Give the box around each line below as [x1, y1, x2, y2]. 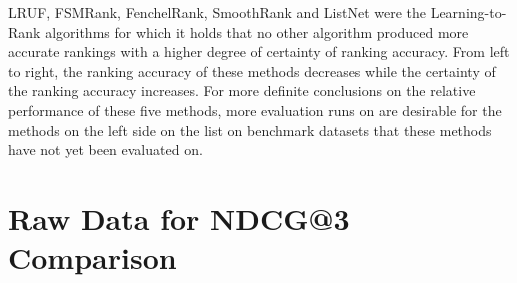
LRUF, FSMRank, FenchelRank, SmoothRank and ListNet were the [8, 2, 426, 22]
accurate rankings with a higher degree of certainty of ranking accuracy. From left [8, 41, 510, 62]
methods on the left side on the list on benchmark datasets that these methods [8, 119, 492, 140]
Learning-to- [430, 2, 507, 22]
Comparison [8, 237, 177, 278]
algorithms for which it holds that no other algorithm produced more [45, 21, 469, 42]
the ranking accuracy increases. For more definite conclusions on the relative [8, 80, 476, 101]
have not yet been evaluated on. [8, 139, 203, 160]
